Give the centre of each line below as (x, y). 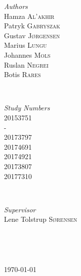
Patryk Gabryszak (32, 26)
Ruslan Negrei (26, 64)
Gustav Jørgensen (32, 35)
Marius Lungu (26, 45)
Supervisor (20, 209)
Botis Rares (22, 74)
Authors (16, 6)
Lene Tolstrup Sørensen (41, 219)
